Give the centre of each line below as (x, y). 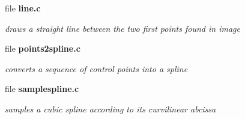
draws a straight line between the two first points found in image (122, 28)
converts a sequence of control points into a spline (96, 68)
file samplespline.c (42, 89)
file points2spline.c (43, 48)
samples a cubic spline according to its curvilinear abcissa (110, 108)
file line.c (23, 8)
